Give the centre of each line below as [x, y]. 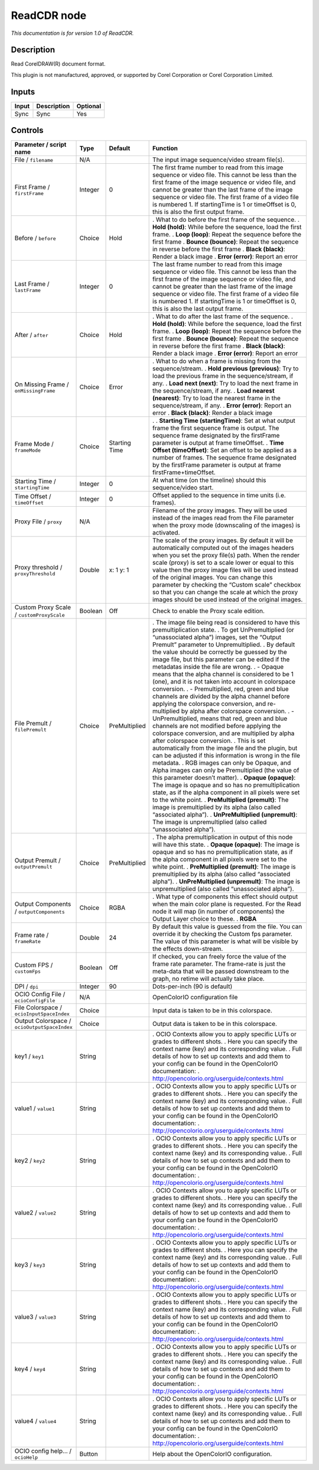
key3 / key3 [30, 1265]
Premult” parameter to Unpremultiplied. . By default [224, 645]
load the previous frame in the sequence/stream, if [223, 376]
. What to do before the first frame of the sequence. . [226, 220]
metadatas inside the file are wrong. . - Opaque [218, 667]
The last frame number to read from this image [218, 264]
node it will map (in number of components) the [219, 912]
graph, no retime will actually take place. [209, 979]
